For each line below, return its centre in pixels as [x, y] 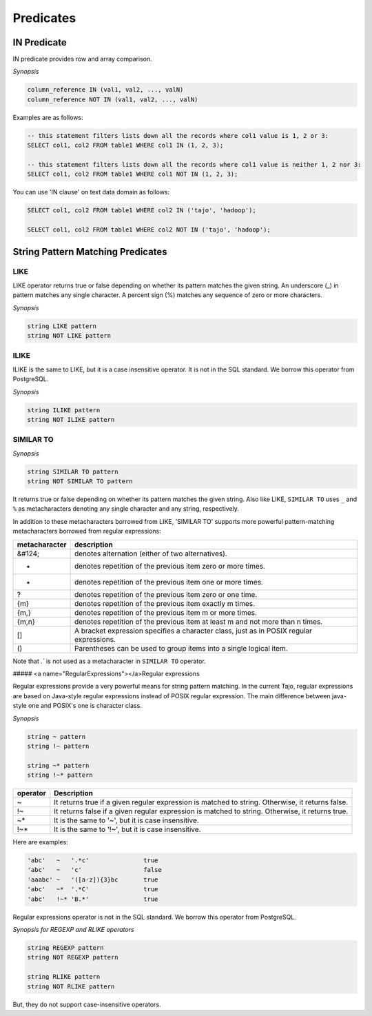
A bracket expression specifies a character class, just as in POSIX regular [193, 631]
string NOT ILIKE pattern [71, 419]
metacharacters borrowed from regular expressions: [87, 531]
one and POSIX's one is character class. [85, 706]
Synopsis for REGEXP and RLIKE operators [73, 929]
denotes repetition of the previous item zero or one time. [166, 594]
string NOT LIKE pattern [69, 336]
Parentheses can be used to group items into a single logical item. [181, 648]
